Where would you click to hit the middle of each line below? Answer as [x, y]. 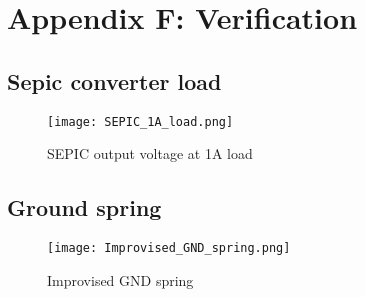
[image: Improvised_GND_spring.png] [169, 248]
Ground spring [84, 207]
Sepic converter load [114, 80]
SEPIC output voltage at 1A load [150, 153]
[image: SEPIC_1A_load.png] [140, 121]
